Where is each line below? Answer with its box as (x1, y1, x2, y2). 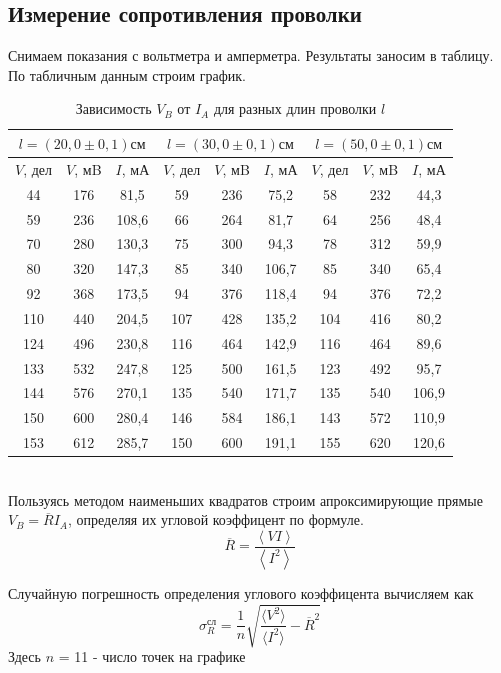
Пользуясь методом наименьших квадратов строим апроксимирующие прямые (8, 489, 483, 510)
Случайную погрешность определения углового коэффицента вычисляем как (8, 582, 474, 603)
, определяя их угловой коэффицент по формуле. (68, 509, 364, 530)
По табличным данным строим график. (8, 64, 246, 85)
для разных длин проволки (213, 98, 377, 119)
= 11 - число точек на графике (58, 646, 246, 667)
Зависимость (75, 98, 152, 119)
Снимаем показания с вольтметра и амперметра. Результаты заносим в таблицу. (8, 45, 494, 66)
